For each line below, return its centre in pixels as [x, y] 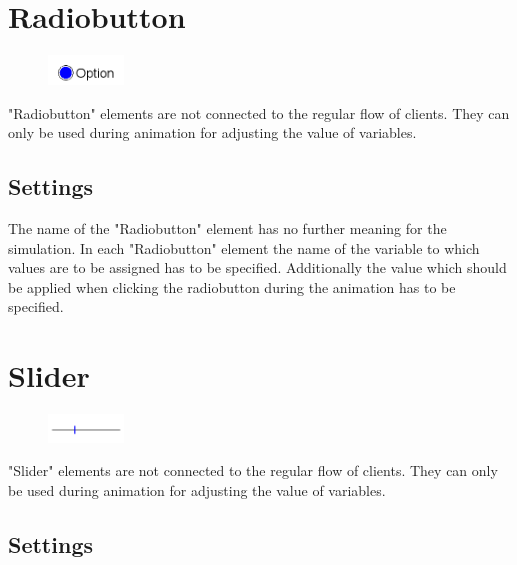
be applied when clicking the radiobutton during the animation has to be [232, 286]
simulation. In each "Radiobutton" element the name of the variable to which [244, 247]
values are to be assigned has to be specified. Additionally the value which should [257, 267]
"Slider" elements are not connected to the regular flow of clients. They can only [253, 470]
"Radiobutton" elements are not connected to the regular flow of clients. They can [259, 112]
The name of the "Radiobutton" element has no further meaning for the [227, 228]
